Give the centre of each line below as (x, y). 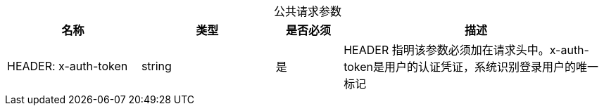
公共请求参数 (307, 11)
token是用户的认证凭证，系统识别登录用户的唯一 (471, 67)
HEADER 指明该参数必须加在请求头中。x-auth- (466, 50)
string (156, 66)
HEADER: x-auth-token (68, 66)
